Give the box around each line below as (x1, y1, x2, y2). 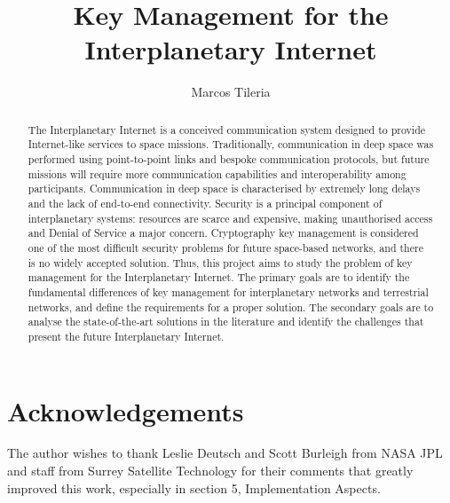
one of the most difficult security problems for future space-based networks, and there (28, 240, 423, 255)
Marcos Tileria (191, 83, 271, 101)
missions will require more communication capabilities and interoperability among (28, 166, 407, 181)
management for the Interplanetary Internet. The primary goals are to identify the (28, 270, 410, 285)
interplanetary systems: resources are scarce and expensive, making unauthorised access (28, 210, 433, 225)
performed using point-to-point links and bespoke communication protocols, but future (28, 152, 430, 167)
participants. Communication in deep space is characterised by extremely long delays (28, 181, 421, 196)
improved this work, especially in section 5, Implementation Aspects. (7, 478, 381, 497)
